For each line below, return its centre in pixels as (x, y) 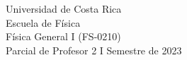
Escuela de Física (43, 22)
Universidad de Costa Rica (64, 8)
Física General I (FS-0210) (63, 36)
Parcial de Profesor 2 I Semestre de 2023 (94, 50)
